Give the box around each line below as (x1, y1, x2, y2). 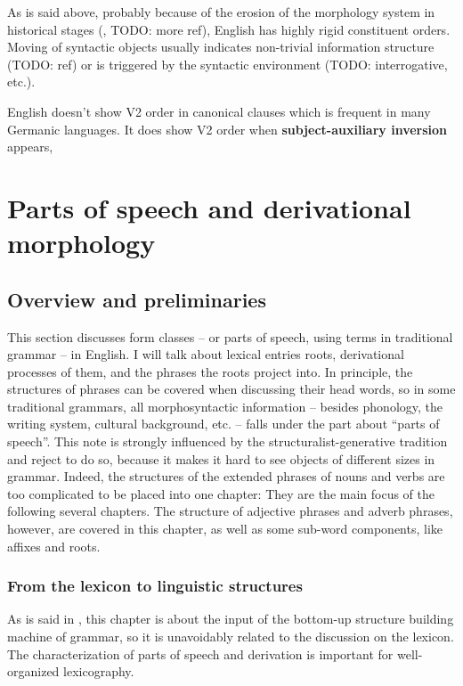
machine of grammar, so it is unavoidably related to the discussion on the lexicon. (7, 627, 454, 646)
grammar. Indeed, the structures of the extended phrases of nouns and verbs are (7, 467, 445, 486)
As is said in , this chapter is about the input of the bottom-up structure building (7, 609, 454, 628)
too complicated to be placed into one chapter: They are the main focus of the (7, 484, 435, 502)
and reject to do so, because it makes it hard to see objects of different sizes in (7, 449, 435, 468)
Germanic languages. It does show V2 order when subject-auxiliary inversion (7, 119, 448, 138)
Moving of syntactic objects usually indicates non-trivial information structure (7, 37, 435, 56)
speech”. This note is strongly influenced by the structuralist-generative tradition (7, 432, 448, 451)
